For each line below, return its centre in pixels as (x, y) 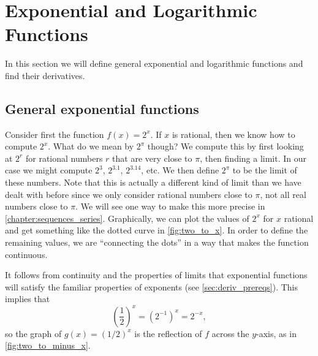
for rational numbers (64, 158)
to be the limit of (265, 170)
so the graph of (33, 333)
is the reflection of (168, 333)
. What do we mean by (91, 146)
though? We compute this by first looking (225, 146)
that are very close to (152, 158)
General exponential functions (102, 108)
